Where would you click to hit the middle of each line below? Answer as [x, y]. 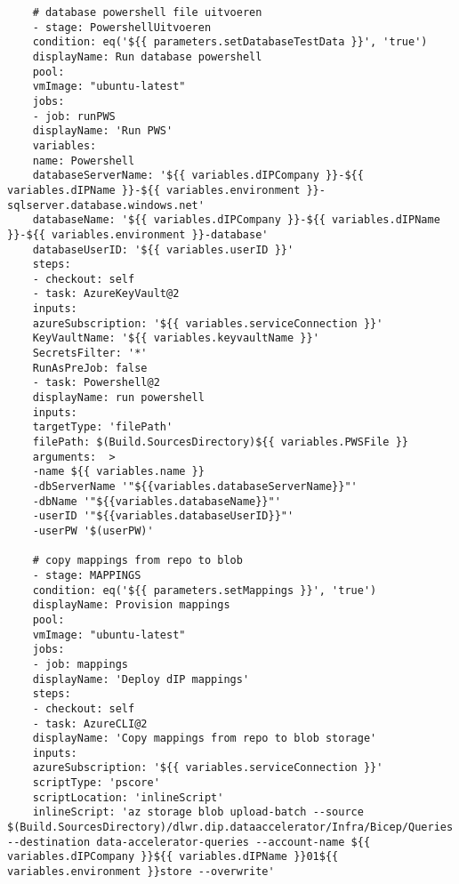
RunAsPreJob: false [90, 368]
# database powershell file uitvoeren [147, 12]
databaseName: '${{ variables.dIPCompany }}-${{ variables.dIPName [236, 220]
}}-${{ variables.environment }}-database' [138, 234]
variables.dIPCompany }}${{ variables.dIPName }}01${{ [173, 857]
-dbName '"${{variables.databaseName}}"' [157, 501]
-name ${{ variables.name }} [118, 472]
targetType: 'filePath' [103, 427]
